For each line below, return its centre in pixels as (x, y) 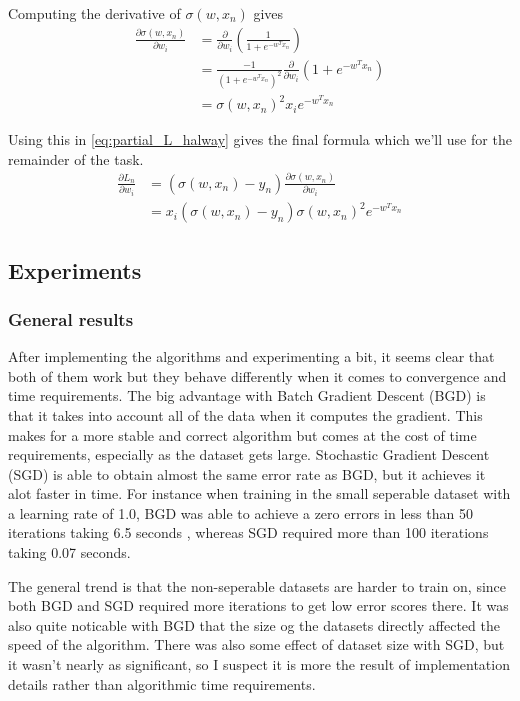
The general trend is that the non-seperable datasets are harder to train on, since (257, 585)
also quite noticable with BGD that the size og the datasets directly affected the (254, 624)
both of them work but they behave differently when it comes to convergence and (257, 375)
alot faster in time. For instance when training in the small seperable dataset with (259, 493)
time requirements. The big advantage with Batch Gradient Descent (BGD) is (247, 395)
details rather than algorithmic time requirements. (162, 683)
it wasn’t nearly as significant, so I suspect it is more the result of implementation (259, 664)
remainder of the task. (76, 158)
